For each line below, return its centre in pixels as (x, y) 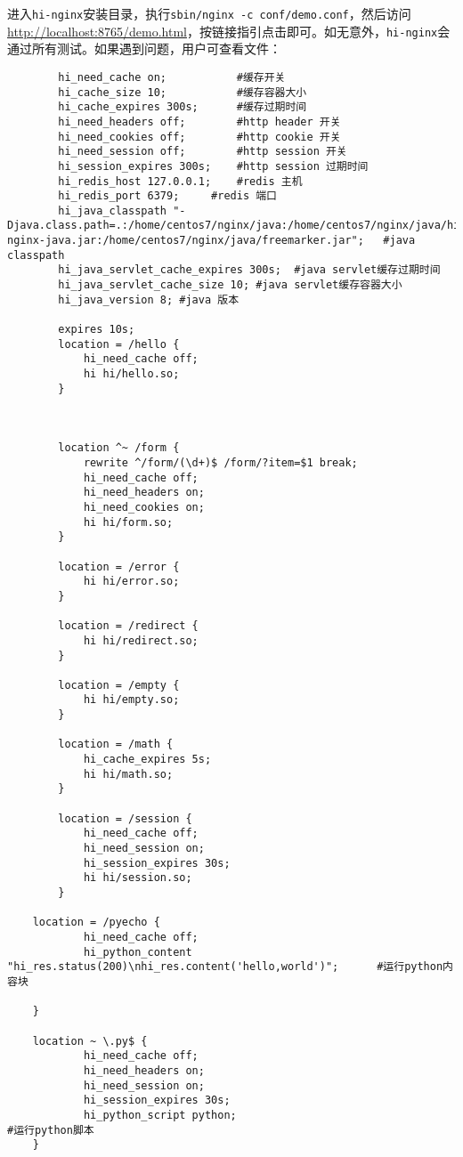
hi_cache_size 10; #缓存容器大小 (183, 92)
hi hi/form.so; (128, 522)
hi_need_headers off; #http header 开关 (199, 121)
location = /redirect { (128, 626)
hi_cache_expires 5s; (147, 760)
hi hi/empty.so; (131, 700)
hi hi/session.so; (138, 878)
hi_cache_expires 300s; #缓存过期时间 (183, 107)
